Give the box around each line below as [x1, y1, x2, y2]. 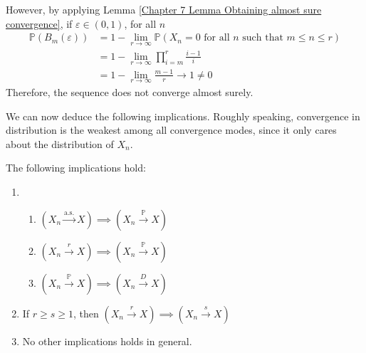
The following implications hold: [6, 160, 146, 175]
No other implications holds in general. [22, 333, 192, 348]
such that [242, 33, 283, 43]
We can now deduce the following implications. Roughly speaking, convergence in [6, 108, 360, 123]
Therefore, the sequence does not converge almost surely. [6, 84, 253, 99]
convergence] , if [6, 16, 73, 31]
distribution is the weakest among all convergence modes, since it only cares [6, 122, 337, 137]
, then [73, 305, 99, 320]
